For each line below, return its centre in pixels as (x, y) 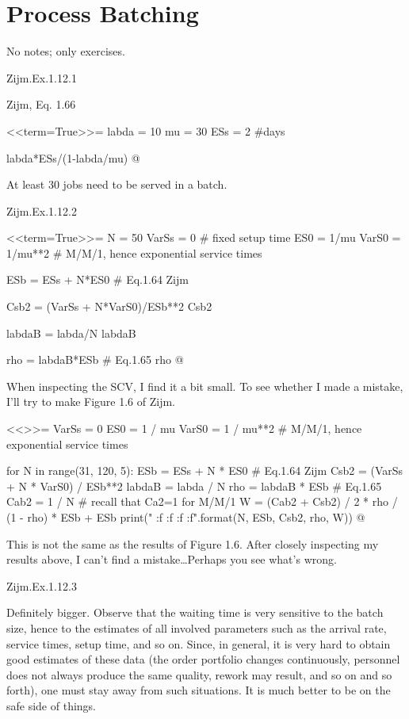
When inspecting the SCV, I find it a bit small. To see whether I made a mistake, (205, 386)
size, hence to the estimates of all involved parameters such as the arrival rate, (197, 627)
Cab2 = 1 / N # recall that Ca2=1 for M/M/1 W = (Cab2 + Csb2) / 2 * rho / (202, 501)
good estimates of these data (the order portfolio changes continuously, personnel (203, 659)
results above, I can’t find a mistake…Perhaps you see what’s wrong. (172, 559)
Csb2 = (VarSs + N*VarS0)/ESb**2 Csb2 (109, 306)
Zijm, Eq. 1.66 (41, 104)
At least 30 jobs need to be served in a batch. (117, 184)
